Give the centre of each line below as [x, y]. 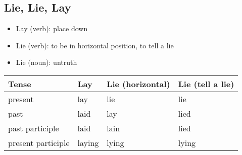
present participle [39, 142]
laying [88, 142]
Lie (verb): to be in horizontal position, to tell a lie [95, 45]
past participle [34, 128]
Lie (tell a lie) [206, 84]
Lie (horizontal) [138, 84]
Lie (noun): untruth [46, 62]
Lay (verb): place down [52, 28]
